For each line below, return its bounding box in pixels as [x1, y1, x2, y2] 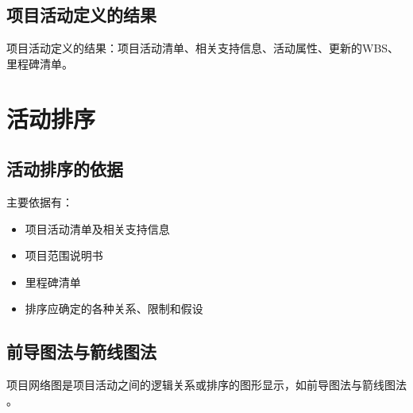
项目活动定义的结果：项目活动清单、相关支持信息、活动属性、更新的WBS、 [6, 40, 399, 56]
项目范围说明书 [25, 247, 103, 264]
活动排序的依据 [6, 156, 123, 181]
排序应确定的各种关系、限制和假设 [25, 300, 203, 317]
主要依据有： [6, 193, 73, 210]
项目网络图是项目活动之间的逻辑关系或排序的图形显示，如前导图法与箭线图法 [6, 376, 407, 393]
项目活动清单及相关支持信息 [25, 220, 170, 237]
